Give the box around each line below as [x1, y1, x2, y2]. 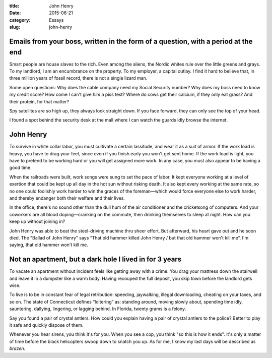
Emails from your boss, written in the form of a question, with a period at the [9, 37, 253, 45]
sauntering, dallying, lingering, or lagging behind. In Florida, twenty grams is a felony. [9, 306, 186, 312]
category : [9, 17, 31, 23]
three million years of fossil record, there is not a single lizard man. [9, 75, 148, 81]
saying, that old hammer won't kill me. [9, 242, 88, 248]
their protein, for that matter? [9, 98, 70, 104]
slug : [9, 24, 20, 30]
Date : [9, 10, 21, 16]
